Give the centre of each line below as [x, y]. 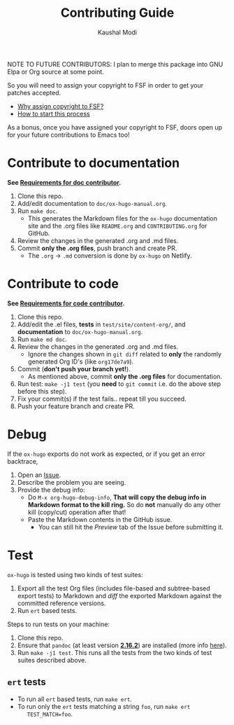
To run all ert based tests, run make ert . [75, 699]
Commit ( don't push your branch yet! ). [74, 368]
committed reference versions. [61, 603]
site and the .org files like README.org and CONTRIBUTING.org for [117, 226]
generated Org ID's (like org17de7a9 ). [81, 361]
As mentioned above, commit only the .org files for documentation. [125, 376]
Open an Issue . [39, 475]
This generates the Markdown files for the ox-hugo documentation [123, 218]
